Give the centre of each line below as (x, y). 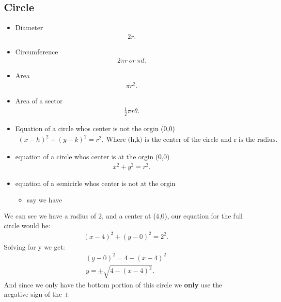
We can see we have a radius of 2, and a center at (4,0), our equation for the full (124, 216)
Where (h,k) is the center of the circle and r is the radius (191, 140)
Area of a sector (39, 101)
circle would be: (27, 225)
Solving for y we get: (35, 246)
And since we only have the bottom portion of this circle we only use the (113, 284)
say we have (44, 199)
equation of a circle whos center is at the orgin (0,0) (92, 157)
